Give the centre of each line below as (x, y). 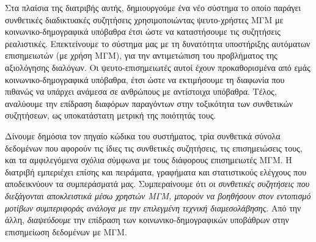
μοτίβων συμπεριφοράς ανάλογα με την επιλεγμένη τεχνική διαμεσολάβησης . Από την (153, 207)
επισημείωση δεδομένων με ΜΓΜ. (66, 231)
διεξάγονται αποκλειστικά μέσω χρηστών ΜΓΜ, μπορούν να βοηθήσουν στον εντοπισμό (158, 195)
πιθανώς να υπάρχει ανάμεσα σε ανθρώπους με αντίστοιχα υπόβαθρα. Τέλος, (141, 91)
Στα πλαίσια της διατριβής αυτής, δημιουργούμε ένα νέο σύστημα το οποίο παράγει (153, 7)
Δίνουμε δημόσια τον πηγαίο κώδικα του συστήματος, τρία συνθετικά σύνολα (143, 135)
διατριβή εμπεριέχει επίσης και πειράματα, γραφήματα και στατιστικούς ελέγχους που (156, 171)
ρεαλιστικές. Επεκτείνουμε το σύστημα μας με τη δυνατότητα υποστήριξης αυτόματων (158, 43)
